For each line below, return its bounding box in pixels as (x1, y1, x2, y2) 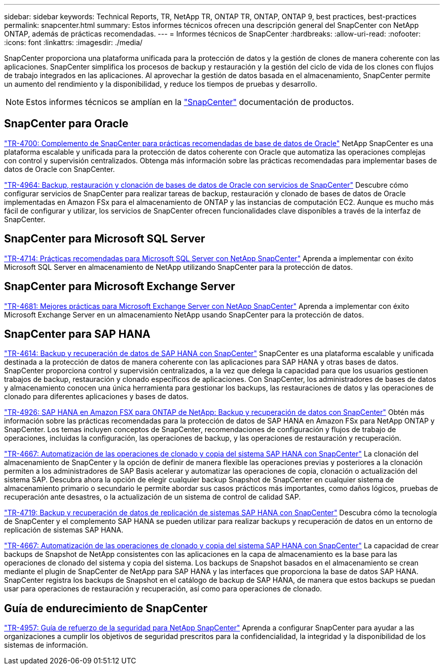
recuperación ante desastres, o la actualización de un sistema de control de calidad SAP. (4, 492, 301, 502)
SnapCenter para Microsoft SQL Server (4, 232, 205, 245)
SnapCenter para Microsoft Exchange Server (4, 280, 235, 293)
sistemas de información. (4, 641, 88, 650)
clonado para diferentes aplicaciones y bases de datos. (4, 392, 189, 401)
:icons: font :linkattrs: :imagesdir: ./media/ (4, 38, 143, 47)
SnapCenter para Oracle (4, 117, 129, 130)
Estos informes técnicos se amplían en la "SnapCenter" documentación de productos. (26, 97, 354, 107)
